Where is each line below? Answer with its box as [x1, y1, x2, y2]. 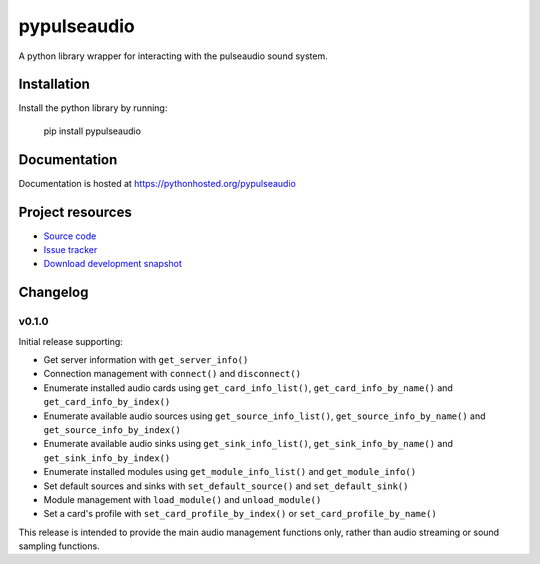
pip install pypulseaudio [43, 125, 142, 137]
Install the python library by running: [18, 102, 168, 114]
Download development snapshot [43, 258, 182, 270]
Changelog [18, 284, 89, 301]
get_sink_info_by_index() [43, 452, 171, 464]
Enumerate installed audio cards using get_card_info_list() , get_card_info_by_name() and [43, 381, 454, 394]
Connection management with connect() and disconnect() [43, 368, 302, 380]
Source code [43, 230, 97, 242]
